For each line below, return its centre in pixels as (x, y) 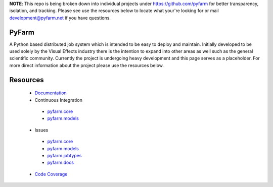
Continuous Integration (59, 100)
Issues (41, 130)
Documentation (51, 93)
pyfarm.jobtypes (64, 155)
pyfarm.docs (61, 163)
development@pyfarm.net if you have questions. (60, 18)
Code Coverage (51, 174)
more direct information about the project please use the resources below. (86, 65)
